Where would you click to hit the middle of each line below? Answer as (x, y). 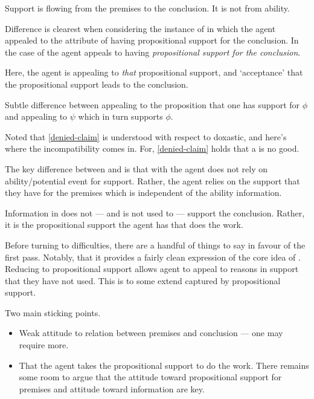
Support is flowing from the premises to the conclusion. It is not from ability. (147, 8)
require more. (44, 345)
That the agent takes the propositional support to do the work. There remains (164, 365)
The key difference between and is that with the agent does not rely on (136, 168)
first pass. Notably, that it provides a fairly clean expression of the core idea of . (153, 257)
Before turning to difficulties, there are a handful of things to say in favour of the (155, 245)
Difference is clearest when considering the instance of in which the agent (140, 28)
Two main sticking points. (53, 312)
